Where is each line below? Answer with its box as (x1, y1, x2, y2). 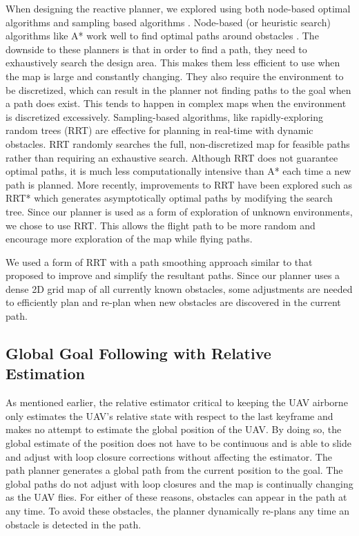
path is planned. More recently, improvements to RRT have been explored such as (6, 177, 353, 191)
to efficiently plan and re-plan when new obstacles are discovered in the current (6, 295, 341, 309)
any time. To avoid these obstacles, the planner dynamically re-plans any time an (6, 504, 350, 517)
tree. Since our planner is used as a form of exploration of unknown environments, (6, 204, 353, 218)
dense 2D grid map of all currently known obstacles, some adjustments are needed (6, 281, 353, 296)
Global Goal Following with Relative (6, 343, 271, 364)
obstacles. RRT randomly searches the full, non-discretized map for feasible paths (6, 136, 350, 151)
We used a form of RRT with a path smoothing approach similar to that (6, 254, 313, 269)
